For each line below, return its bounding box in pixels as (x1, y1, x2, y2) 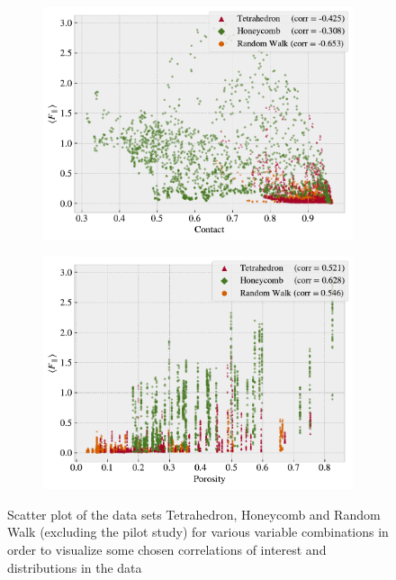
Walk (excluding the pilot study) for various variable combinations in (7, 522, 389, 541)
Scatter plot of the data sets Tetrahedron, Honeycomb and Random (7, 504, 381, 523)
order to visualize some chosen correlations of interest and (7, 539, 327, 558)
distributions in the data (7, 557, 142, 576)
